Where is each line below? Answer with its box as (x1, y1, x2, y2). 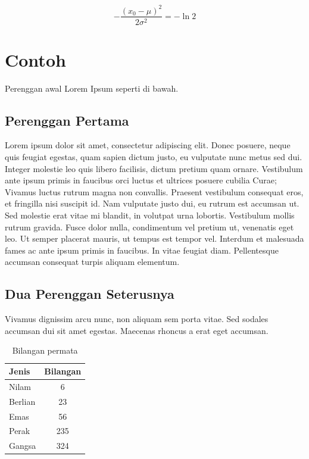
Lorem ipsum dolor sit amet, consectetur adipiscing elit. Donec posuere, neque (5, 139, 291, 151)
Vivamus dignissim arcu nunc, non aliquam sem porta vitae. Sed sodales (5, 313, 269, 325)
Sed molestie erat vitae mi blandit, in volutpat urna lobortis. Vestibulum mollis (5, 209, 295, 221)
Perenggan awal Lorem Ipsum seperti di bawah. (5, 82, 179, 94)
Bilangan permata (12, 344, 78, 357)
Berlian (9, 395, 36, 407)
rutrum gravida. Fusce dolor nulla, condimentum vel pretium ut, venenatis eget (5, 220, 294, 233)
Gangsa (9, 439, 36, 452)
